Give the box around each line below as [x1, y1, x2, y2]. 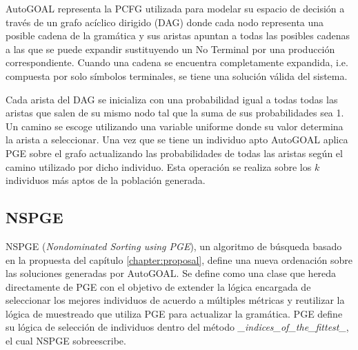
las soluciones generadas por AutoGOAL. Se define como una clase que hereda [6, 266, 337, 280]
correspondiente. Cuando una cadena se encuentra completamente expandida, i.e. [6, 55, 348, 70]
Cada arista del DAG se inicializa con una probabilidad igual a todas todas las [6, 92, 338, 106]
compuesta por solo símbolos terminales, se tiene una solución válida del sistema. [6, 68, 348, 83]
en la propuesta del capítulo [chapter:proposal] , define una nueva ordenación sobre [6, 252, 352, 267]
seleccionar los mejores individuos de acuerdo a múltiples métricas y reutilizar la [6, 293, 345, 307]
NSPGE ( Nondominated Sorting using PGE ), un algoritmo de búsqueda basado [6, 238, 342, 253]
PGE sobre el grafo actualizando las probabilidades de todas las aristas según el [6, 145, 343, 160]
